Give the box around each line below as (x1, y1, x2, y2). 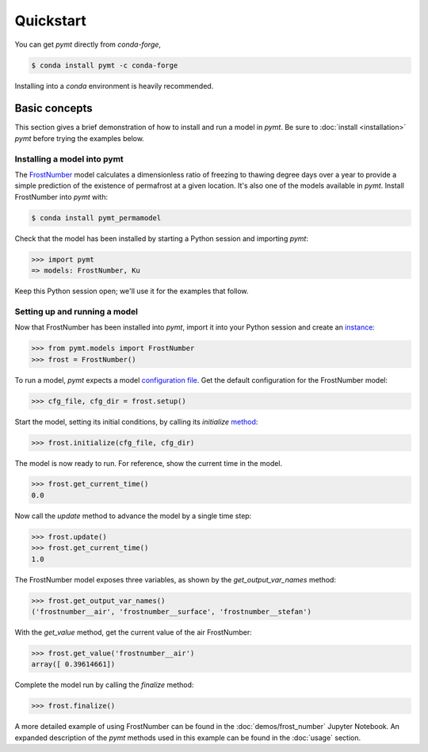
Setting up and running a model (14, 306, 139, 317)
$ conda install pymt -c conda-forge (31, 60, 178, 70)
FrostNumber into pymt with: (14, 192, 109, 201)
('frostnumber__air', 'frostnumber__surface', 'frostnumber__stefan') (31, 607, 312, 616)
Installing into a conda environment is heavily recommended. (14, 81, 214, 90)
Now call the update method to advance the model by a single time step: (14, 511, 252, 521)
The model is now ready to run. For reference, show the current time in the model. (14, 458, 283, 468)
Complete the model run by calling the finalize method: (14, 680, 194, 689)
